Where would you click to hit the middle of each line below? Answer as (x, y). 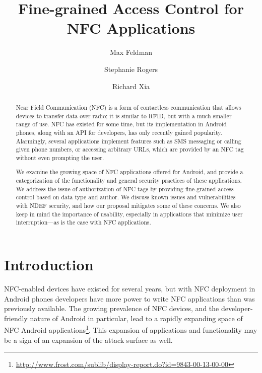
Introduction (49, 264)
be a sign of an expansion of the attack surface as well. (88, 340)
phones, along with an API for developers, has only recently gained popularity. (119, 132)
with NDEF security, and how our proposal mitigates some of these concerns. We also (128, 205)
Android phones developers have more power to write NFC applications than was (129, 298)
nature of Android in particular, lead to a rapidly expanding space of (136, 318)
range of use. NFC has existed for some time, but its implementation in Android (121, 124)
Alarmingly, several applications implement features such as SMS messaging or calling (128, 141)
